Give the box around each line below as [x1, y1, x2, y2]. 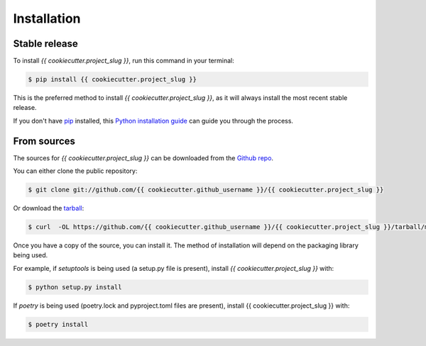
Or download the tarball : [13, 204, 84, 213]
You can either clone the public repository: [13, 167, 138, 175]
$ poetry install [28, 320, 89, 328]
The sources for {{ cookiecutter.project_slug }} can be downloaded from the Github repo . [13, 153, 273, 162]
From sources [13, 135, 76, 147]
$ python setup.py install [28, 283, 122, 291]
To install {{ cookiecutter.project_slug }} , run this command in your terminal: [13, 57, 234, 65]
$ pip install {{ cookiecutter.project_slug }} [28, 75, 197, 84]
